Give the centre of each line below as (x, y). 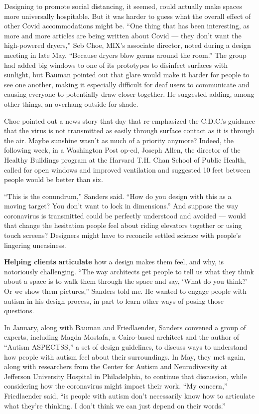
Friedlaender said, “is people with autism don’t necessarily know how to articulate (129, 395)
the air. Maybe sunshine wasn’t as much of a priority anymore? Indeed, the (119, 140)
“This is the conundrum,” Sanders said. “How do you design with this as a (118, 196)
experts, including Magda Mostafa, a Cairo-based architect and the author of (122, 337)
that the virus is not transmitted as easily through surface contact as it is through (129, 130)
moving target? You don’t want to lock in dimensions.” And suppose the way (121, 206)
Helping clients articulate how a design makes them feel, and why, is (114, 262)
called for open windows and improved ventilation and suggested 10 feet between (127, 169)
